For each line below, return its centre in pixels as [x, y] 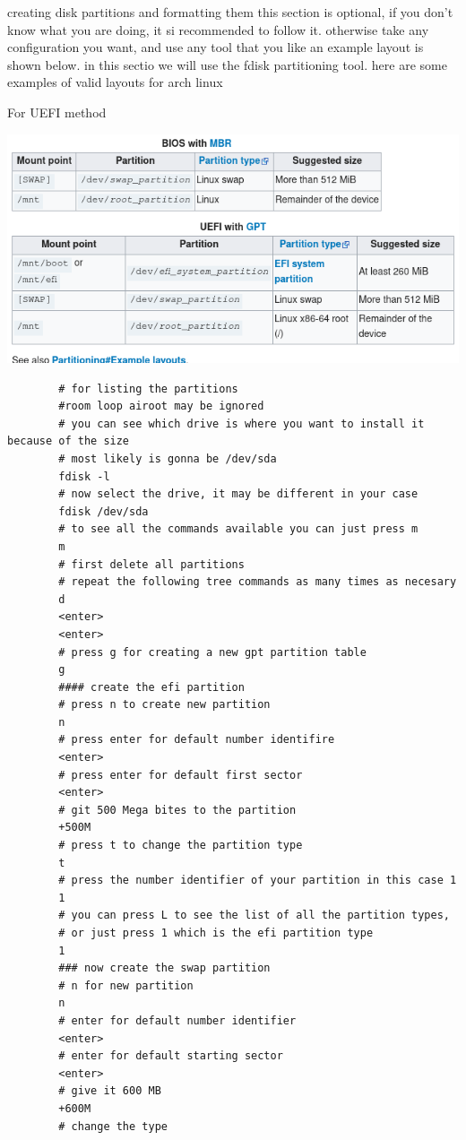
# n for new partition [126, 985]
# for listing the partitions [148, 389]
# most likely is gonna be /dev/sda [168, 458]
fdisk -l [84, 476]
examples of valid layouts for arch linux [115, 82]
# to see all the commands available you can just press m [238, 529]
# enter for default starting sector [171, 1056]
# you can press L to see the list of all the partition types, [254, 915]
